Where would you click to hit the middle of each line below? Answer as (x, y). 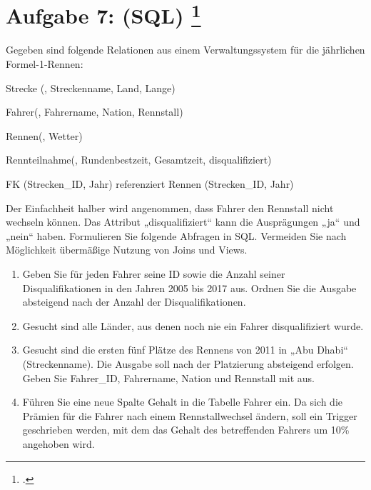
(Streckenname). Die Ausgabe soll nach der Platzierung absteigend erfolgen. (188, 363)
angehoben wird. (59, 443)
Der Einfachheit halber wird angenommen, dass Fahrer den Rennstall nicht (170, 207)
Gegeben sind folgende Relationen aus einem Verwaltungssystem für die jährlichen (185, 50)
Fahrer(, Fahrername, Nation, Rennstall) (95, 112)
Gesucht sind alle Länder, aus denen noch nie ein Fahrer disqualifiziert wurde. (193, 325)
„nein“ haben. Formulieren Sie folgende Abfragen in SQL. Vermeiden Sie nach (176, 235)
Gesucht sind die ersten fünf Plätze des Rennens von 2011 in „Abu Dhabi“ (185, 350)
